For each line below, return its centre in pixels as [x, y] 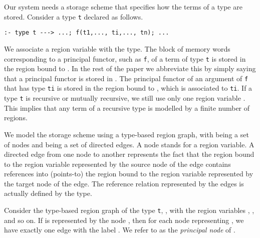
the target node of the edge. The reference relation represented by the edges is [124, 183]
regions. [16, 117]
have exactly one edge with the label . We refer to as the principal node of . [120, 230]
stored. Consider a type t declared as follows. [74, 16]
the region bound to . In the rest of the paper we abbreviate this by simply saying [130, 68]
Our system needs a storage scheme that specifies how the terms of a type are [123, 7]
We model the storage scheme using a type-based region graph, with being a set [126, 134]
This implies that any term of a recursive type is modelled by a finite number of [127, 107]
